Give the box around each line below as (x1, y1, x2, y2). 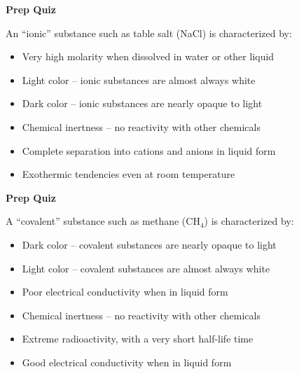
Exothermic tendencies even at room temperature (22, 167, 235, 181)
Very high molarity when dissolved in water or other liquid (22, 49, 274, 64)
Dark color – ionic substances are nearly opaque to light (22, 96, 263, 111)
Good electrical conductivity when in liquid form (22, 354, 232, 369)
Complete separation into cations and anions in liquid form (22, 143, 276, 158)
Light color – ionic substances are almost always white (22, 72, 256, 87)
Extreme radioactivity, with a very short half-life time (22, 331, 253, 346)
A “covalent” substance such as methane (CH (6, 214, 200, 228)
